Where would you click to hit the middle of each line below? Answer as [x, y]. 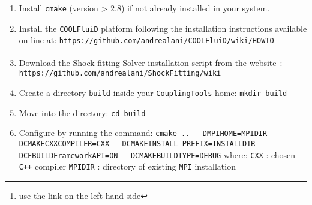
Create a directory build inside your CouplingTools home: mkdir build [153, 92]
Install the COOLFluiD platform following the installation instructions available [163, 28]
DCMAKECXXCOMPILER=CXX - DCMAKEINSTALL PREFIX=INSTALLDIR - [141, 144]
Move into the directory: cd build [82, 112]
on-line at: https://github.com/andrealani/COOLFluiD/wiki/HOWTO [146, 40]
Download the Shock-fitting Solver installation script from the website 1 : [151, 61]
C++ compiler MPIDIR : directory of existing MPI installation [127, 166]
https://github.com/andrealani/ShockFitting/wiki [120, 73]
